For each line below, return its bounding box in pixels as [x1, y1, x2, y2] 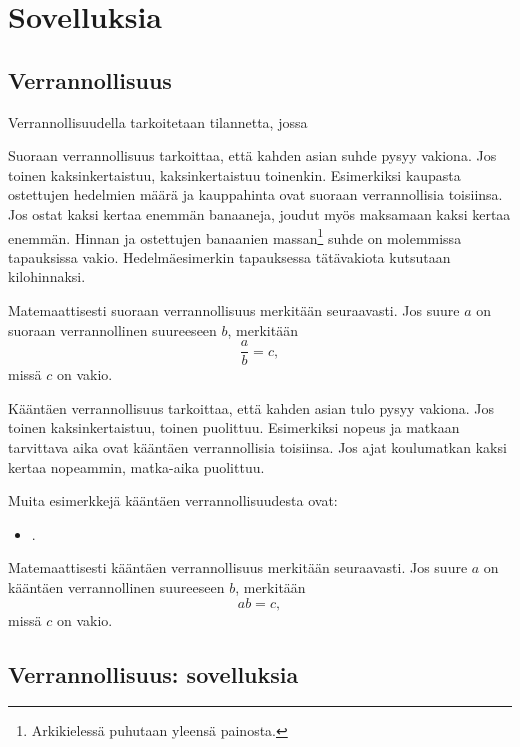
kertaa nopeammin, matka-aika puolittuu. [8, 456, 265, 477]
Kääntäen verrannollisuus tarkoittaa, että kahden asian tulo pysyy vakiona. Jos [8, 397, 495, 418]
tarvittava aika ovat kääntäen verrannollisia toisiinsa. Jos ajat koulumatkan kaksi [8, 437, 507, 458]
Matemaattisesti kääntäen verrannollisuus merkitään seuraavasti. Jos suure [8, 557, 468, 578]
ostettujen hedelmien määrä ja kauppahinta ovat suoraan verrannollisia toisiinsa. [8, 184, 503, 205]
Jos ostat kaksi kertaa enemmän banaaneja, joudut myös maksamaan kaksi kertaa [8, 203, 511, 224]
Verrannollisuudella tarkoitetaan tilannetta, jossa [8, 111, 308, 132]
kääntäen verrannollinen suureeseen [8, 576, 225, 597]
